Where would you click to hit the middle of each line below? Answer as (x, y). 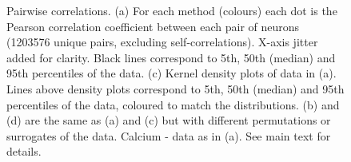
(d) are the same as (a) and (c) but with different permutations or (169, 120)
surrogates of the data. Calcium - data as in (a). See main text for (169, 135)
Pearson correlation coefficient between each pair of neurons (153, 26)
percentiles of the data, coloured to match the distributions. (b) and (173, 104)
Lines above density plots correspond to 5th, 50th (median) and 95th (175, 88)
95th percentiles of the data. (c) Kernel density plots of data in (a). (172, 73)
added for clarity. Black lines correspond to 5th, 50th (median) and (171, 57)
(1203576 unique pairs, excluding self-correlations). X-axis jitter (162, 42)
